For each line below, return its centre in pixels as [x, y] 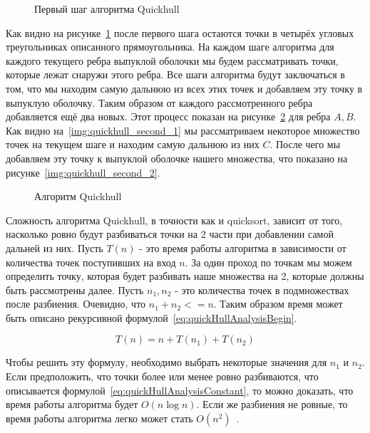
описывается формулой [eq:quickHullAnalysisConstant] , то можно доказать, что [180, 390]
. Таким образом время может [278, 304]
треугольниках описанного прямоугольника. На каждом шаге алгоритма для [170, 47]
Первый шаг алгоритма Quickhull [107, 9]
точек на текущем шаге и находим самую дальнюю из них [133, 144]
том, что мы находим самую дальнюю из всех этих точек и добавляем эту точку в [184, 88]
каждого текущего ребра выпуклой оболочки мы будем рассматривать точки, [172, 60]
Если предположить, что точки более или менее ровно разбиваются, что [162, 376]
